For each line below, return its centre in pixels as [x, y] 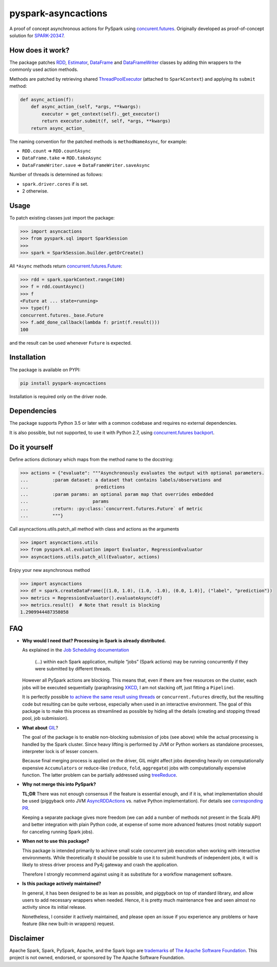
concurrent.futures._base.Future [62, 315]
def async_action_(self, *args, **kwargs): [86, 107]
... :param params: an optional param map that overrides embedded [117, 494]
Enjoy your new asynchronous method [50, 570]
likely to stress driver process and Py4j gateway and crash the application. [100, 865]
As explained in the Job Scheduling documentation [76, 650]
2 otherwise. [35, 191]
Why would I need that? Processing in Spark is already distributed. [94, 640]
